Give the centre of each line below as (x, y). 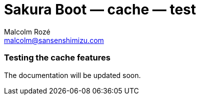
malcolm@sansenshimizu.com (54, 40)
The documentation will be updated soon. (72, 75)
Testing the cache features (57, 58)
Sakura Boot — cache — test (100, 9)
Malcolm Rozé (27, 31)
